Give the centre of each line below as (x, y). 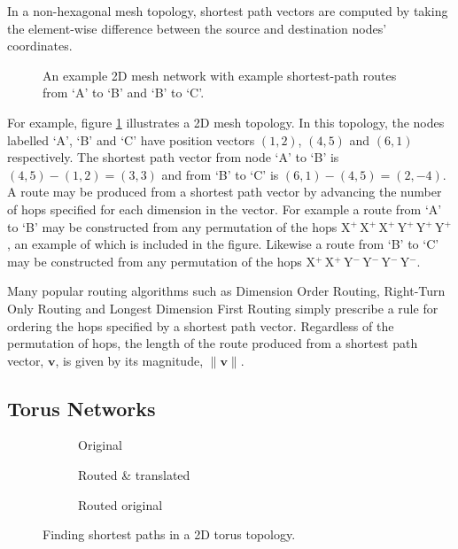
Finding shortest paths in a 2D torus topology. (169, 534)
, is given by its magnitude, (129, 360)
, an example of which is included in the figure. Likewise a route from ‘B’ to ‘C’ (223, 244)
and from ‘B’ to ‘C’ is (220, 174)
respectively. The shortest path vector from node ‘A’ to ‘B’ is (173, 157)
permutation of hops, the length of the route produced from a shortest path (213, 343)
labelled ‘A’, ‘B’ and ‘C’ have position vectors (131, 139)
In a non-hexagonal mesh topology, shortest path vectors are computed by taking (228, 11)
